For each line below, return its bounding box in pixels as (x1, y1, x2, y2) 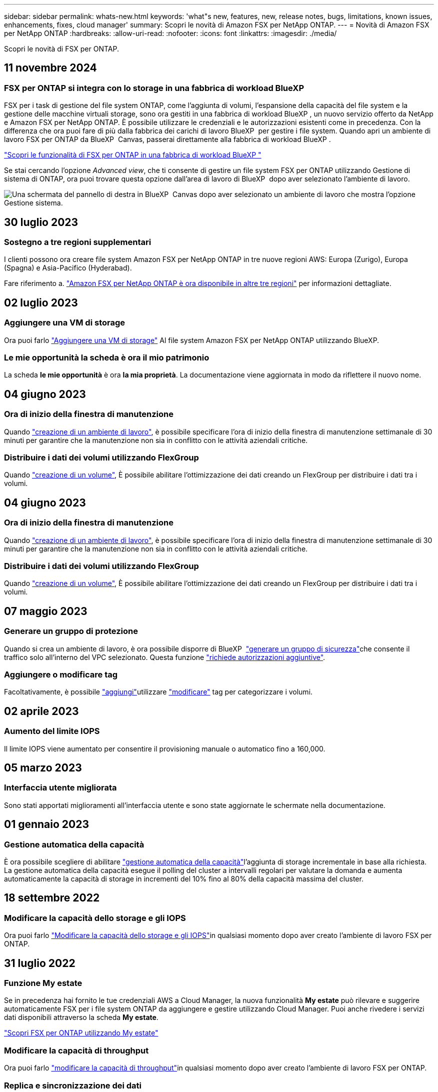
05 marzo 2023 (4, 761, 82, 774)
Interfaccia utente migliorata (4, 782, 117, 793)
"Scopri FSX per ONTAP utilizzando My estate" (4, 1028, 158, 1037)
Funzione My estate (4, 978, 82, 988)
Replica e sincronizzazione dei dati (4, 1080, 142, 1090)
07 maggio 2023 (4, 604, 87, 617)
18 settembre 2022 (4, 891, 100, 904)
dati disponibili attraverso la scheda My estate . (4, 1013, 158, 1022)
